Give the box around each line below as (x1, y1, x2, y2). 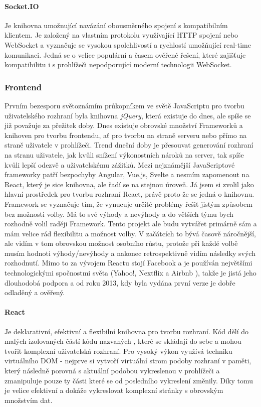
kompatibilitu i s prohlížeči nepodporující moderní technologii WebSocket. (5, 59, 232, 70)
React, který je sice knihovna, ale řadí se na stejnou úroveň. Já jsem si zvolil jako (5, 179, 254, 189)
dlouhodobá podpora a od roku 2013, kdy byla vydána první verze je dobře (5, 277, 235, 288)
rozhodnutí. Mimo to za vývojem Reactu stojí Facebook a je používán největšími (5, 257, 252, 268)
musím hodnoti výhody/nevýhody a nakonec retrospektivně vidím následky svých (5, 247, 255, 258)
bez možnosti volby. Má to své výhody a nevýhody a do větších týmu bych (5, 208, 233, 219)
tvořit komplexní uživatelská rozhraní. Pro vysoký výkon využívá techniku (5, 345, 232, 356)
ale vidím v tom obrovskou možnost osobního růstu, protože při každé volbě (5, 238, 238, 248)
